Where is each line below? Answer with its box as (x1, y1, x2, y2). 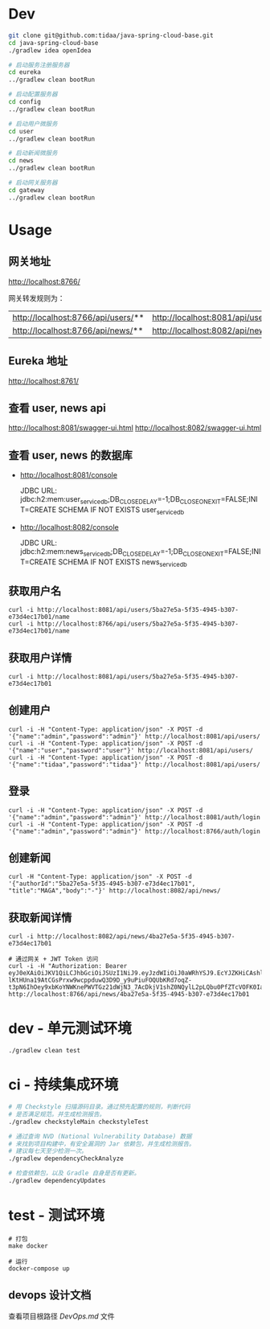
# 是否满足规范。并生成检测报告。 (8, 1110, 106, 1118)
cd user (8, 127, 35, 135)
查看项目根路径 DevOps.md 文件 (8, 1311, 115, 1321)
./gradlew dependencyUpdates (8, 1177, 106, 1185)
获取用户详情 (8, 650, 72, 664)
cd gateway (8, 186, 45, 194)
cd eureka (8, 68, 42, 76)
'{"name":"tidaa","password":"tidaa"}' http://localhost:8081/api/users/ (8, 761, 261, 769)
